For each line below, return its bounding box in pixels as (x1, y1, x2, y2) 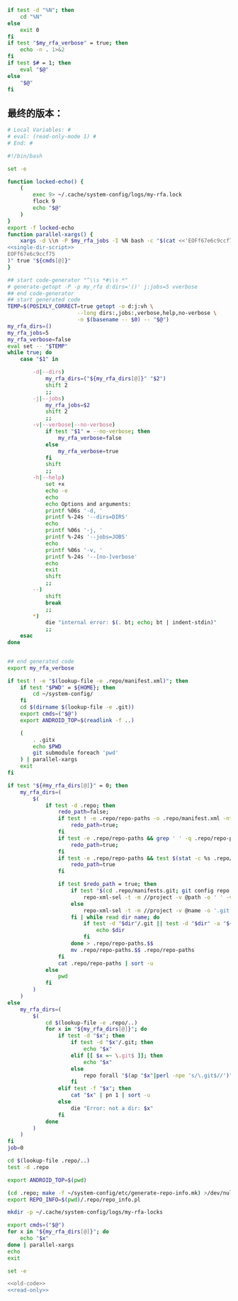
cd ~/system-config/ (33, 690, 93, 698)
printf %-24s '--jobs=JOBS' (45, 533, 129, 541)
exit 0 (20, 26, 40, 33)
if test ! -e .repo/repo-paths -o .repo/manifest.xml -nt (57, 815, 233, 822)
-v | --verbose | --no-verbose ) (33, 421, 115, 428)
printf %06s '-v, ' (45, 546, 103, 553)
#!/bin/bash (7, 153, 42, 160)
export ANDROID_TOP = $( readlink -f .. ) (20, 716, 135, 724)
